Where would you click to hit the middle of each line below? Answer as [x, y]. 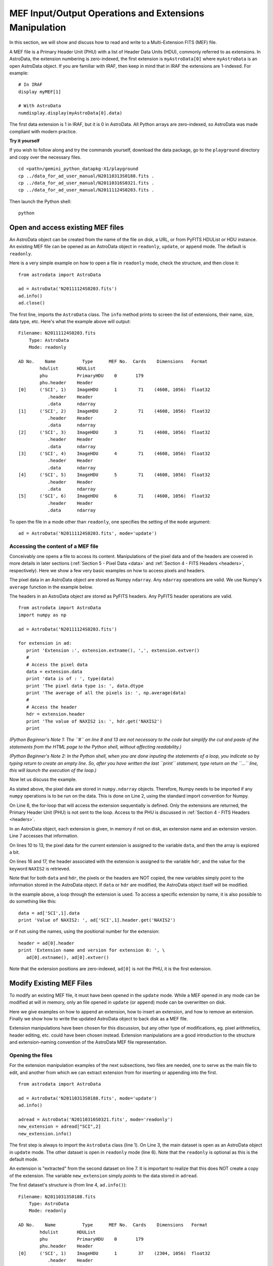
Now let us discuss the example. [43, 779]
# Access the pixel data [57, 664]
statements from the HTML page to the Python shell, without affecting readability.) [96, 746]
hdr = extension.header [56, 714]
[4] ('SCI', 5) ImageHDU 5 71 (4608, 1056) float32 [114, 475]
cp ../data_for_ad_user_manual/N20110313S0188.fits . [86, 176]
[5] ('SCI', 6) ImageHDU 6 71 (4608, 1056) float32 [114, 496]
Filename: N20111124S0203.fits [57, 333]
